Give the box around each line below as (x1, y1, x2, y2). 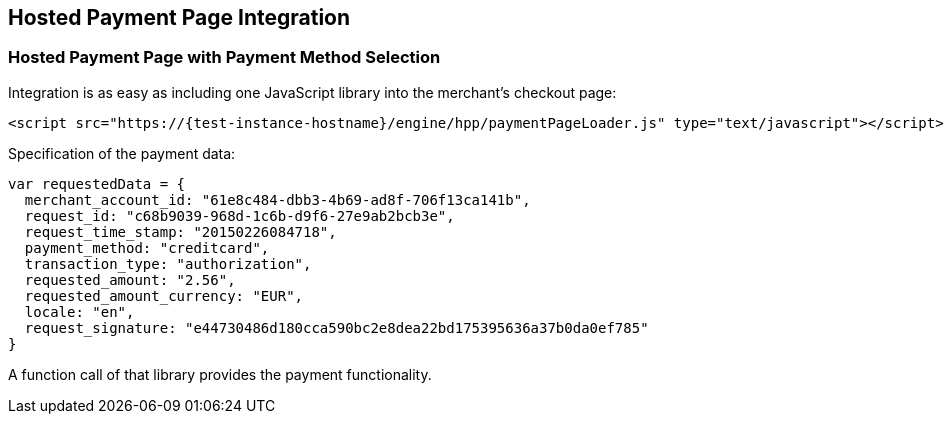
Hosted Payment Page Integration (8, 5, 351, 30)
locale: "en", (24, 303, 135, 320)
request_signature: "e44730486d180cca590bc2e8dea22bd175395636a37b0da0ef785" (24, 319, 649, 336)
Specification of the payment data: (8, 144, 236, 162)
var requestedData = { (8, 175, 186, 192)
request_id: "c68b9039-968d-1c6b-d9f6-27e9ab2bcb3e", (24, 207, 455, 224)
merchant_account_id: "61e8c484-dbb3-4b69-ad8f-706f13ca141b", (24, 191, 531, 208)
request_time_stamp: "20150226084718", (24, 223, 337, 240)
